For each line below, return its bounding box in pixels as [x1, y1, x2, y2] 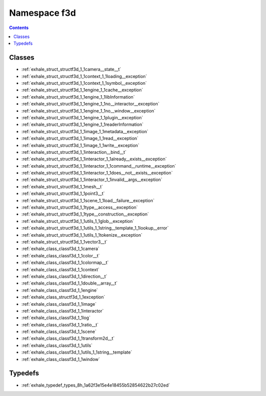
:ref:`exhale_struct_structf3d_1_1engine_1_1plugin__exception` [21, 114, 143, 120]
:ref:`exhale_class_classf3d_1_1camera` [21, 246, 100, 252]
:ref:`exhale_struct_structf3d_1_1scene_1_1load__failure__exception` [21, 197, 155, 203]
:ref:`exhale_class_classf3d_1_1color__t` [21, 252, 100, 258]
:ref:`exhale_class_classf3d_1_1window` [21, 356, 100, 362]
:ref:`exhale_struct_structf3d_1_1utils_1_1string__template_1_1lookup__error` [21, 225, 169, 231]
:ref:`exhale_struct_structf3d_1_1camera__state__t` [21, 67, 122, 72]
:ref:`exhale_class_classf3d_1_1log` [21, 315, 91, 321]
